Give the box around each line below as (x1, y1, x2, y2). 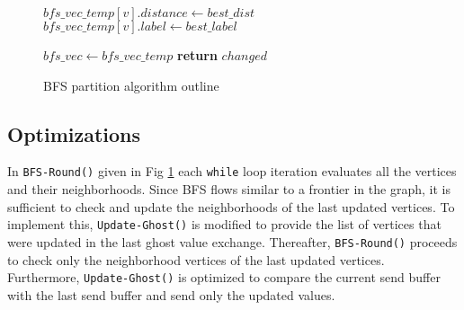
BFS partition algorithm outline (43, 75, 219, 94)
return (177, 46, 218, 64)
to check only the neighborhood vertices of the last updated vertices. (7, 250, 385, 269)
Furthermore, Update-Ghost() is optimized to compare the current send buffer (7, 268, 441, 287)
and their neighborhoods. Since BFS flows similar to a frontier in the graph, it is (7, 180, 451, 199)
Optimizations (7, 120, 141, 147)
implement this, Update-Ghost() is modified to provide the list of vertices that (7, 215, 442, 234)
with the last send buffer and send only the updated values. (7, 285, 335, 304)
